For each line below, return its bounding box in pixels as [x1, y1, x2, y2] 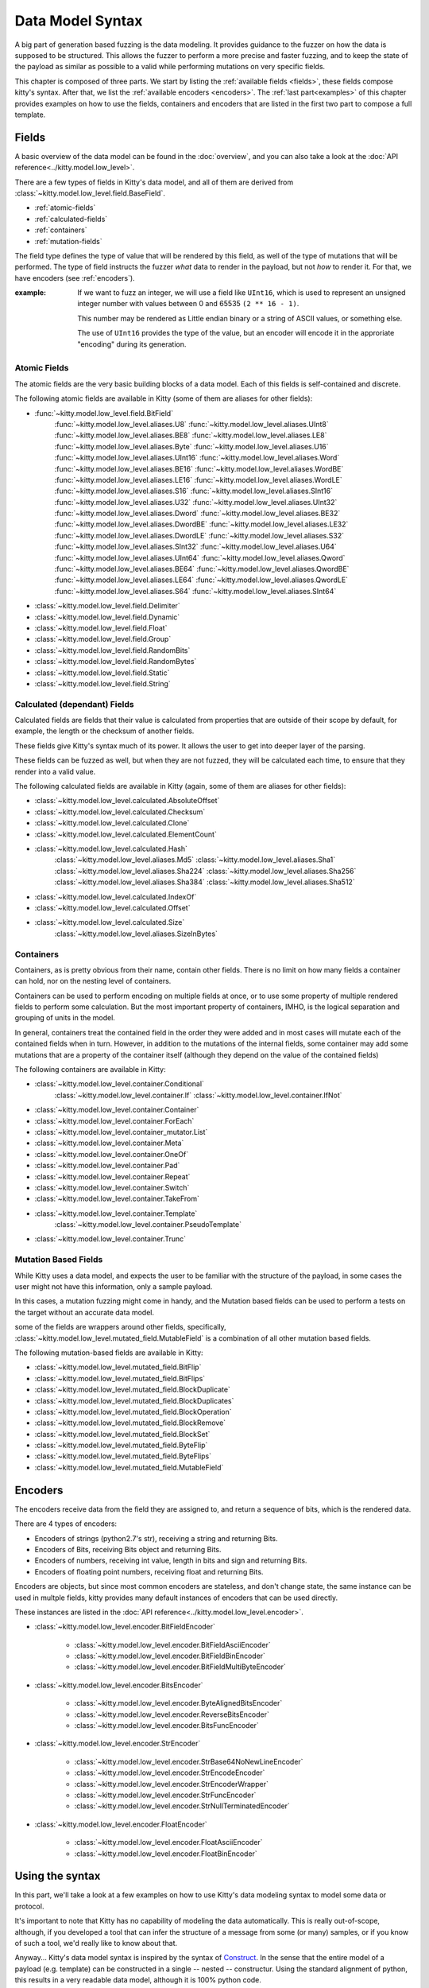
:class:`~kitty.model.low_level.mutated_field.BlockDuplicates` [34, 1396, 234, 1405]
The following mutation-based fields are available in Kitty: [14, 1348, 203, 1357]
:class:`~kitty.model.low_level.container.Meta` [34, 1138, 184, 1148]
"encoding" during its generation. [77, 339, 187, 349]
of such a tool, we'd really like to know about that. [14, 1939, 178, 1947]
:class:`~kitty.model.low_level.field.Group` [34, 635, 172, 644]
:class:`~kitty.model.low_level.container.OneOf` [34, 1149, 189, 1159]
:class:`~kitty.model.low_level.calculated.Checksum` [34, 807, 206, 817]
